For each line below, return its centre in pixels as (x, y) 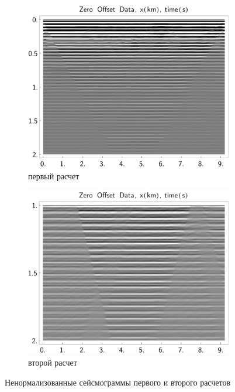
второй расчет (53, 362)
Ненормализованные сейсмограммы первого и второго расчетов (118, 382)
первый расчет (54, 176)
